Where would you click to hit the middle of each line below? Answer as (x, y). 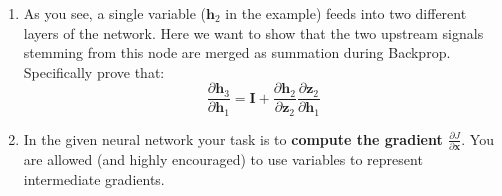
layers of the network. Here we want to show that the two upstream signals (253, 32)
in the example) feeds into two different (346, 13)
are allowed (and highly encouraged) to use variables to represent (223, 159)
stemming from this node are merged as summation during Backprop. (237, 52)
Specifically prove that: (94, 71)
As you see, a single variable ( (115, 13)
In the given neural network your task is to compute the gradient (233, 138)
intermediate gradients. (94, 178)
